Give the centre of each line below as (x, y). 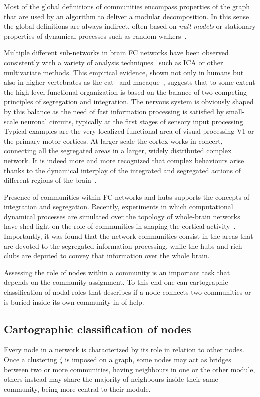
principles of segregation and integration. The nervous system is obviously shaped (129, 102)
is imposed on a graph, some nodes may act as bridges (148, 359)
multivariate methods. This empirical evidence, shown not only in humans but (124, 72)
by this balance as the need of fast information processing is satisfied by (114, 111)
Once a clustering (31, 359)
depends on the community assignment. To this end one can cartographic (116, 282)
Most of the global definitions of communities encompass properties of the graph (127, 6)
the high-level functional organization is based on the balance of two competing (125, 92)
